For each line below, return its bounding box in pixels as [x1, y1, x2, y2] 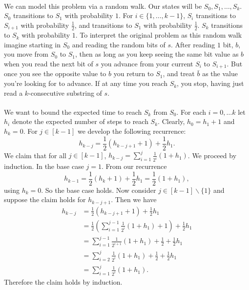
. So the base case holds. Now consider [41, 185, 156, 195]
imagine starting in [4, 39, 61, 49]
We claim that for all [4, 150, 66, 160]
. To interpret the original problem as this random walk [75, 30, 242, 40]
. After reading [171, 39, 215, 49]
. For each [176, 106, 207, 117]
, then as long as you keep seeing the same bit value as [75, 49, 239, 59]
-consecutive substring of [28, 87, 102, 98]
